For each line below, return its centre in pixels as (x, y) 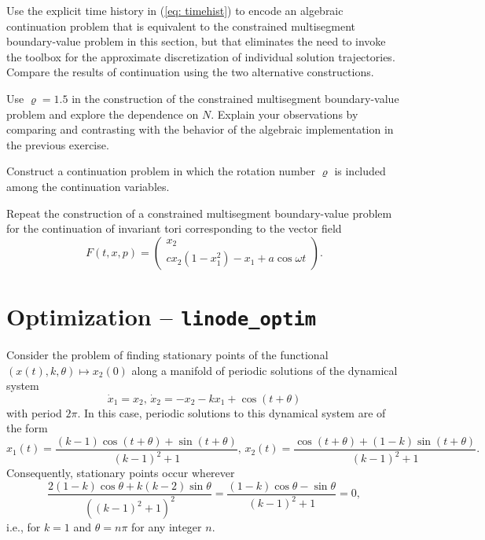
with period (34, 412)
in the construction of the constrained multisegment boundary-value (235, 98)
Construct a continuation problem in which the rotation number (161, 171)
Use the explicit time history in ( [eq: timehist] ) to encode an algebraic (175, 10)
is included (360, 171)
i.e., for (24, 527)
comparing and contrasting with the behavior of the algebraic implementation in (200, 129)
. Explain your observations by (285, 114)
